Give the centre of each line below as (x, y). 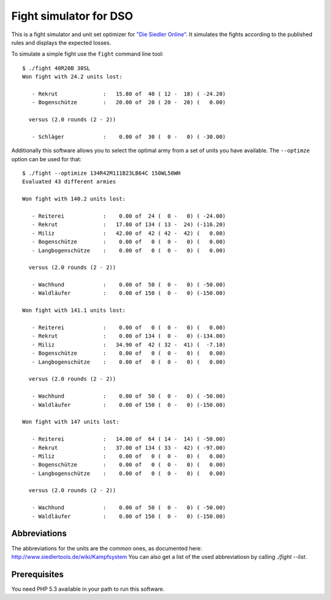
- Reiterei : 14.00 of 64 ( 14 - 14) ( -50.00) (129, 439)
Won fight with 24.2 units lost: (72, 77)
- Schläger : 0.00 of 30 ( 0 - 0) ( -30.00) (129, 137)
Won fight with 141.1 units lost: (74, 310)
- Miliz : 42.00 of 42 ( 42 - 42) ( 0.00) (129, 233)
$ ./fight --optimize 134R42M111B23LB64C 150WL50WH (101, 173)
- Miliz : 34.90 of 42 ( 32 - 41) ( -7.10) (129, 344)
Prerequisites (37, 574)
